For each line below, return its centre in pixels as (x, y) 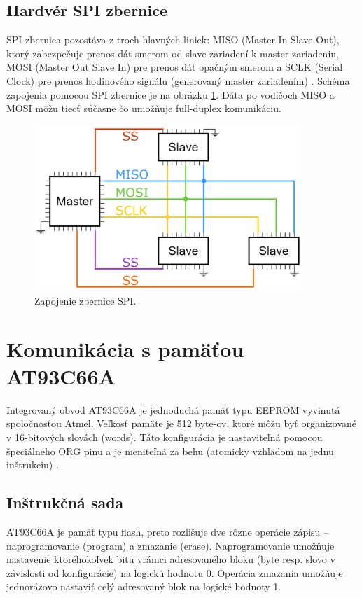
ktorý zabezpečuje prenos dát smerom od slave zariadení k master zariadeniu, (173, 53)
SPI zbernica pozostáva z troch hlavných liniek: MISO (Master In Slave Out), (173, 40)
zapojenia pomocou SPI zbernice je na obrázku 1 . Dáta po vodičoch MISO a (170, 94)
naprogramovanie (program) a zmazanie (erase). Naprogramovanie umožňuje (170, 545)
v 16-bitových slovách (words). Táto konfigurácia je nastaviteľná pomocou (165, 437)
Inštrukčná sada (65, 502)
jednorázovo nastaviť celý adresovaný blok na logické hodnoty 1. (144, 586)
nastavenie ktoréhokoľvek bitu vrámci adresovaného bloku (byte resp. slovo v (171, 559)
